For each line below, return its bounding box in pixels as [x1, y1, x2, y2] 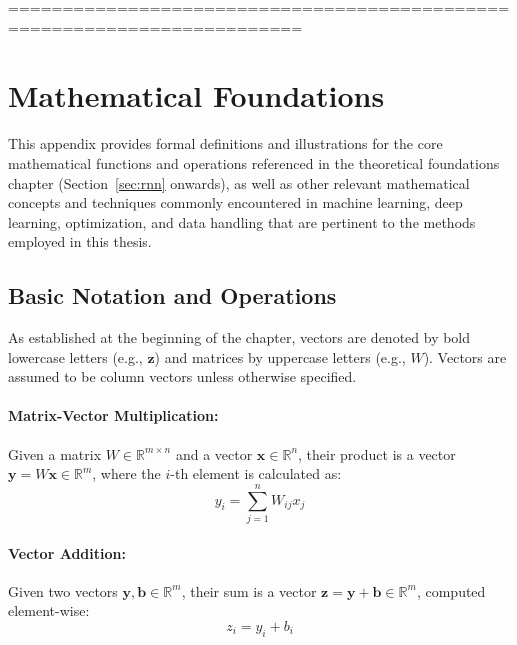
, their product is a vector [298, 443, 456, 464]
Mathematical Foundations [8, 75, 385, 116]
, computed [416, 580, 486, 601]
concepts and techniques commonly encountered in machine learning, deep [8, 192, 463, 213]
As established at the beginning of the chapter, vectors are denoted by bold [8, 327, 471, 348]
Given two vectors [8, 580, 118, 601]
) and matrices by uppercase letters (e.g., [154, 346, 406, 367]
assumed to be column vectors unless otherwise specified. [8, 366, 357, 387]
